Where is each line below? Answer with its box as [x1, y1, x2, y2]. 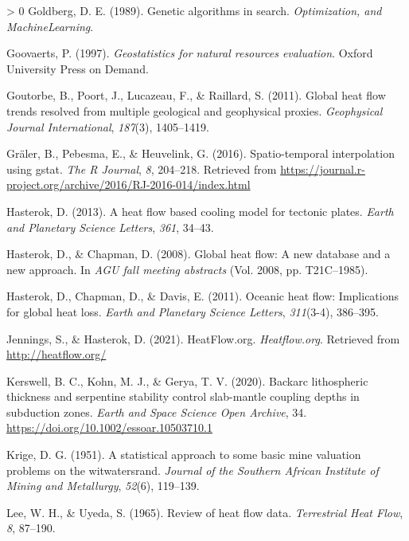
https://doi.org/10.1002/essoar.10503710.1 [6, 419, 212, 436]
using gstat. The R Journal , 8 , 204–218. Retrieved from [6, 160, 277, 177]
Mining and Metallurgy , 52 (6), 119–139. [6, 477, 200, 494]
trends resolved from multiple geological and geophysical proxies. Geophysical [6, 102, 383, 119]
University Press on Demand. [6, 60, 149, 76]
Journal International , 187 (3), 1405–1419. [6, 118, 209, 135]
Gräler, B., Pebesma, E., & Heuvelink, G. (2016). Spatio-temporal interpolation [6, 145, 395, 162]
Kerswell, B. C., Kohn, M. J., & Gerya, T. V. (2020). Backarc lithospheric [6, 372, 368, 389]
